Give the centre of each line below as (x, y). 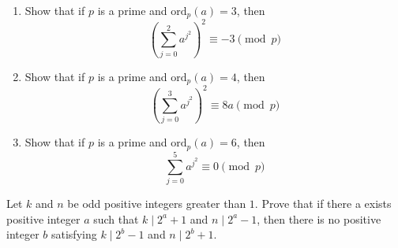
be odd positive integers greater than (157, 203)
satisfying (74, 234)
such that (116, 218)
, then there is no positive (319, 218)
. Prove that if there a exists (323, 203)
